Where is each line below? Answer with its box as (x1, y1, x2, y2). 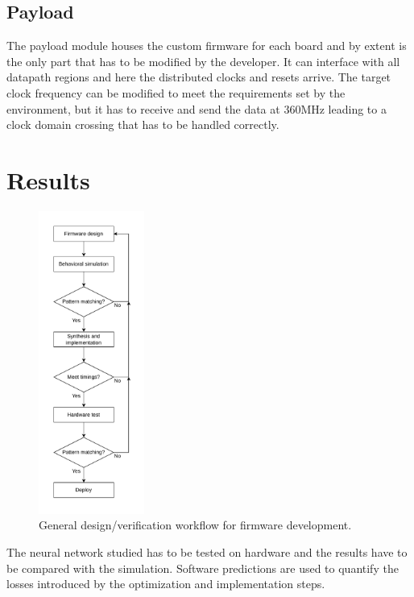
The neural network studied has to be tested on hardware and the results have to (6, 544, 408, 561)
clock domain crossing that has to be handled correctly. (6, 116, 279, 133)
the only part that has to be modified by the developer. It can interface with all (6, 52, 400, 69)
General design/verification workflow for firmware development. (39, 516, 352, 533)
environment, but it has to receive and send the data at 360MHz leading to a (6, 100, 387, 117)
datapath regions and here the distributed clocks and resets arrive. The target (6, 68, 391, 85)
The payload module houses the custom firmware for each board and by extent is (6, 37, 407, 54)
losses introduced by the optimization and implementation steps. (6, 575, 325, 592)
